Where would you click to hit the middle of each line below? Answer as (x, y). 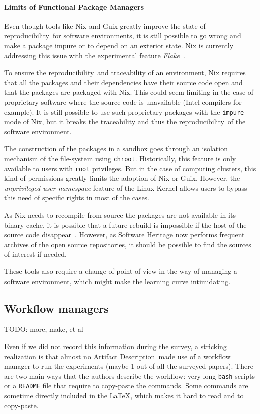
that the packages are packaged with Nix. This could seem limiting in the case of (129, 92)
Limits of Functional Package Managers (74, 6)
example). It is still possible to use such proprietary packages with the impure (124, 112)
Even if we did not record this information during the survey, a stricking (115, 346)
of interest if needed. (35, 254)
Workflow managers (56, 308)
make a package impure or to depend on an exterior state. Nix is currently (119, 45)
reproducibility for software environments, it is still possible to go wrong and (123, 36)
